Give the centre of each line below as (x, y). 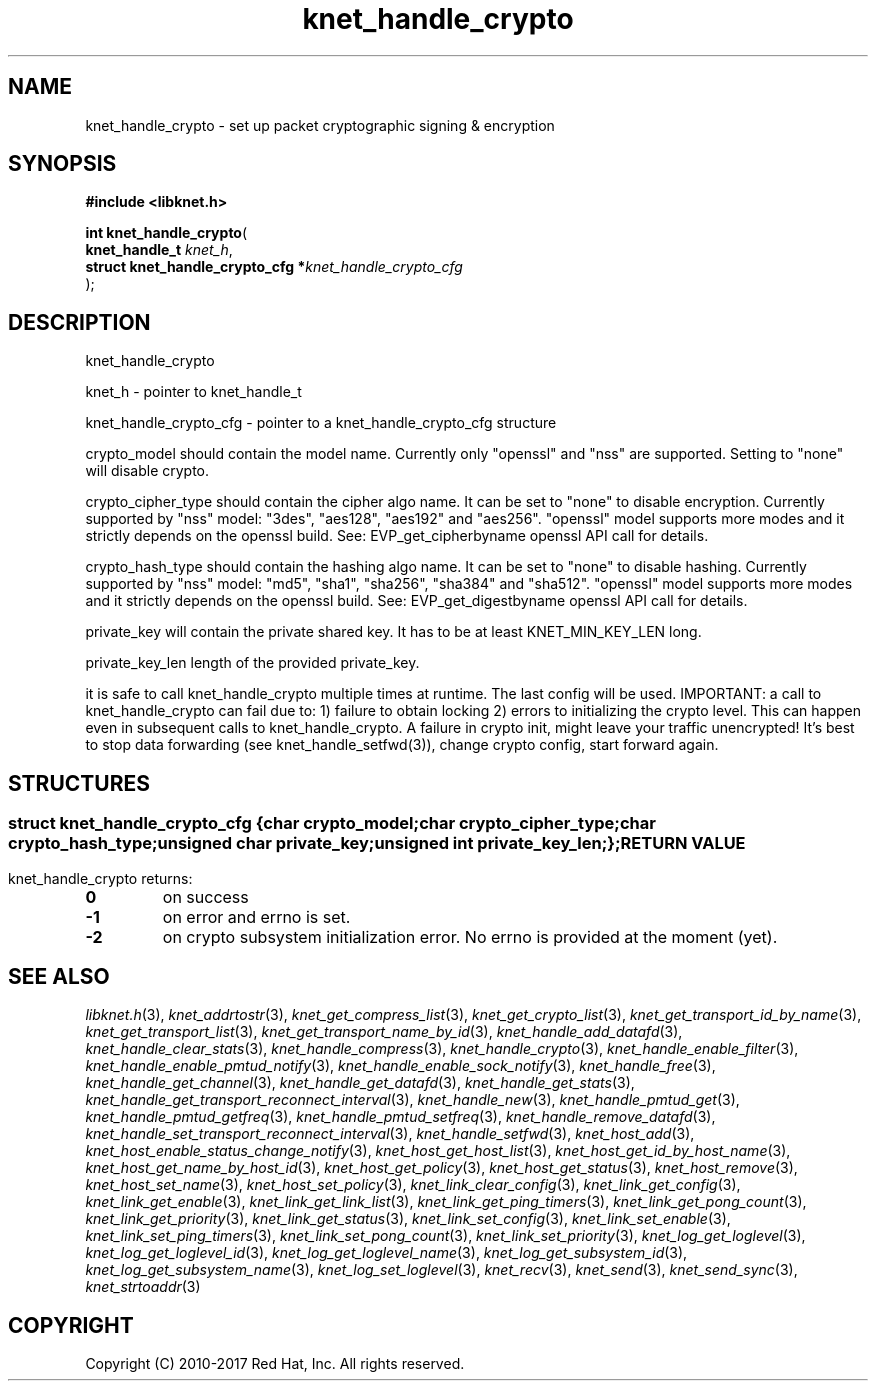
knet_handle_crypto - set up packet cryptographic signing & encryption (320, 125)
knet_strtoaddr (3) (143, 1287)
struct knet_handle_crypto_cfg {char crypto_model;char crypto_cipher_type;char (332, 823)
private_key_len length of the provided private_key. (252, 663)
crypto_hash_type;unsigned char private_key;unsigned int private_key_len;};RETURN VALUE (377, 843)
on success (205, 896)
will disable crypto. (147, 471)
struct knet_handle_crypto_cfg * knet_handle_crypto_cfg (274, 267)
